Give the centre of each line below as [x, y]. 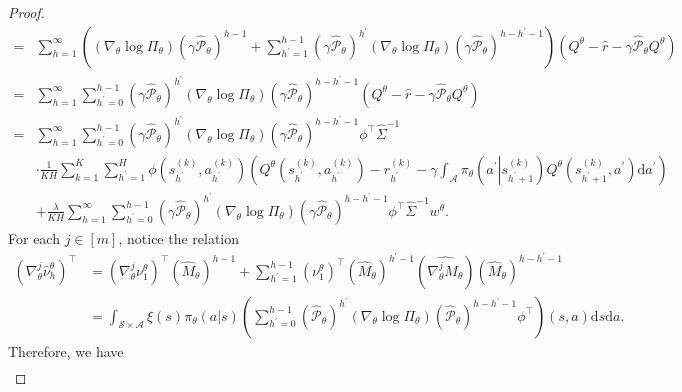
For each [34, 237]
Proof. [26, 12]
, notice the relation [179, 237]
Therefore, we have [66, 350]
